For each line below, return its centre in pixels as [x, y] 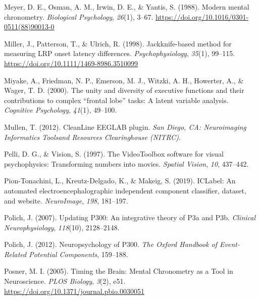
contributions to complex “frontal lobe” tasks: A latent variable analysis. [116, 100]
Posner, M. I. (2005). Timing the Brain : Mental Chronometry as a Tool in [119, 271]
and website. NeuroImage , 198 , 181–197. [66, 200]
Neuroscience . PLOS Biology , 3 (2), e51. [65, 281]
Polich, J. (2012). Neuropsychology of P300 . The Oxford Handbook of [111, 244]
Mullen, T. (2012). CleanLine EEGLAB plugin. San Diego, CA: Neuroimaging [125, 127]
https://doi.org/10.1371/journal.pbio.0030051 [74, 291]
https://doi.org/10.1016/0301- [202, 16]
